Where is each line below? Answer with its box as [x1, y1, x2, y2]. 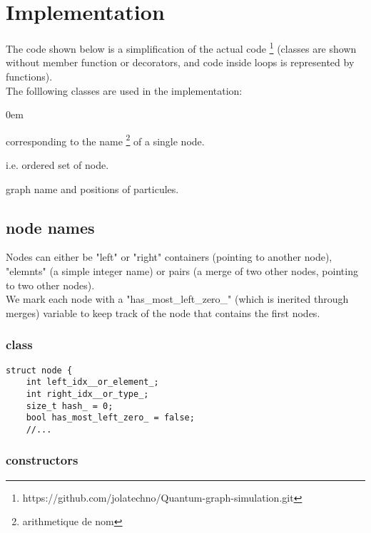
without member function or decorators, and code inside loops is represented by [6, 55, 355, 70]
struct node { [6, 365, 73, 376]
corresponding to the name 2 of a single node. [6, 131, 205, 148]
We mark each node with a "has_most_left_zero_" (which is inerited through [6, 291, 349, 306]
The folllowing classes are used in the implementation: [6, 83, 243, 98]
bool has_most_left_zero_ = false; [26, 413, 195, 423]
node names [6, 216, 95, 238]
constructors [6, 451, 78, 469]
